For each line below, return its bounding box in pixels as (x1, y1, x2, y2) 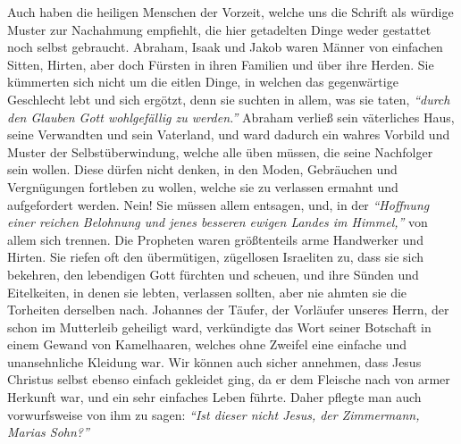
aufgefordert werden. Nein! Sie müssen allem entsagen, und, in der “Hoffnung (7, 195, 430, 214)
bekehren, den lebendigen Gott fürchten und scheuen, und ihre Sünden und (7, 264, 419, 283)
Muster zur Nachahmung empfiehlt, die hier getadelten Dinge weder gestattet (7, 20, 432, 38)
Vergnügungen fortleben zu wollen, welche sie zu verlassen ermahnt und (7, 177, 398, 196)
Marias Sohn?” (7, 423, 89, 441)
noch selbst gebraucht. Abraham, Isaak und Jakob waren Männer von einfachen (7, 38, 443, 56)
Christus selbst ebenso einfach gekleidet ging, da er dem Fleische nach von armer (7, 370, 450, 389)
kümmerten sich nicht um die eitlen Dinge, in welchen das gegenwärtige (7, 72, 398, 91)
